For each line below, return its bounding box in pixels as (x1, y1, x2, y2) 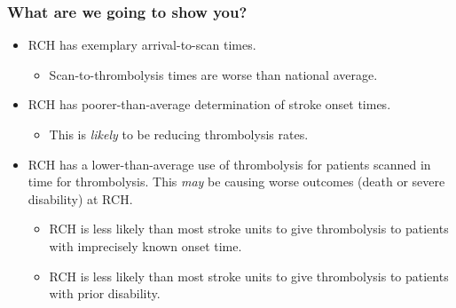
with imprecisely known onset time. (49, 236, 242, 255)
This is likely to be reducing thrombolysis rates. (49, 125, 309, 143)
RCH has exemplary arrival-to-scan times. (28, 36, 256, 54)
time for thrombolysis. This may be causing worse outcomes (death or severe (28, 172, 445, 191)
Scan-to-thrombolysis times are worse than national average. (49, 65, 378, 83)
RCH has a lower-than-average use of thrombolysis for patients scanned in (28, 154, 431, 173)
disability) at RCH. (28, 189, 133, 208)
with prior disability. (49, 284, 161, 303)
